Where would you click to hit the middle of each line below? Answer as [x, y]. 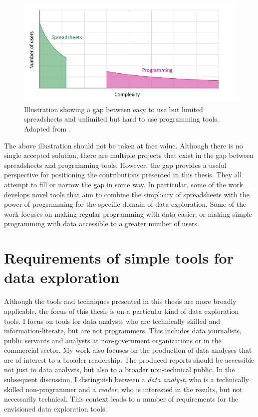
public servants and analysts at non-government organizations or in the [113, 340]
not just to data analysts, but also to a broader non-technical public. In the [120, 369]
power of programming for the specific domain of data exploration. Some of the [125, 204]
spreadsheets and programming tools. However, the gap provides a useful [115, 165]
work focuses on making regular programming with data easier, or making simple [128, 213]
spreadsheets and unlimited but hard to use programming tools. [122, 119]
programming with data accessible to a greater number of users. [102, 223]
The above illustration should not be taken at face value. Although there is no [124, 145]
